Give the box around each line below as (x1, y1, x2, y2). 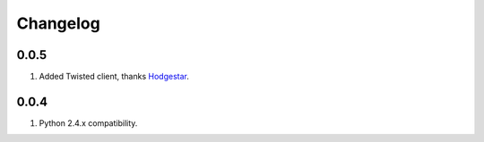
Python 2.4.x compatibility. (39, 117, 138, 129)
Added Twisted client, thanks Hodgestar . (39, 71, 190, 82)
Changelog (16, 13, 100, 33)
